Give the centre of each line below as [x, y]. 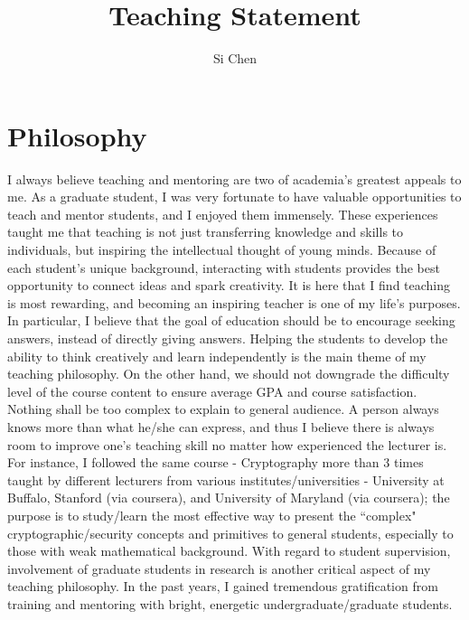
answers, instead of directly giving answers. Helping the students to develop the [228, 338]
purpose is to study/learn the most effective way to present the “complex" [212, 515]
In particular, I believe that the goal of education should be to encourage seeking [231, 320]
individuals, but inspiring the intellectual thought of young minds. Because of [222, 250]
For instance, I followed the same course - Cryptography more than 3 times [216, 462]
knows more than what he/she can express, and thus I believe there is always [221, 426]
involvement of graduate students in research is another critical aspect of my [219, 568]
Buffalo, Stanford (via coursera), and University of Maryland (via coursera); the [229, 498]
